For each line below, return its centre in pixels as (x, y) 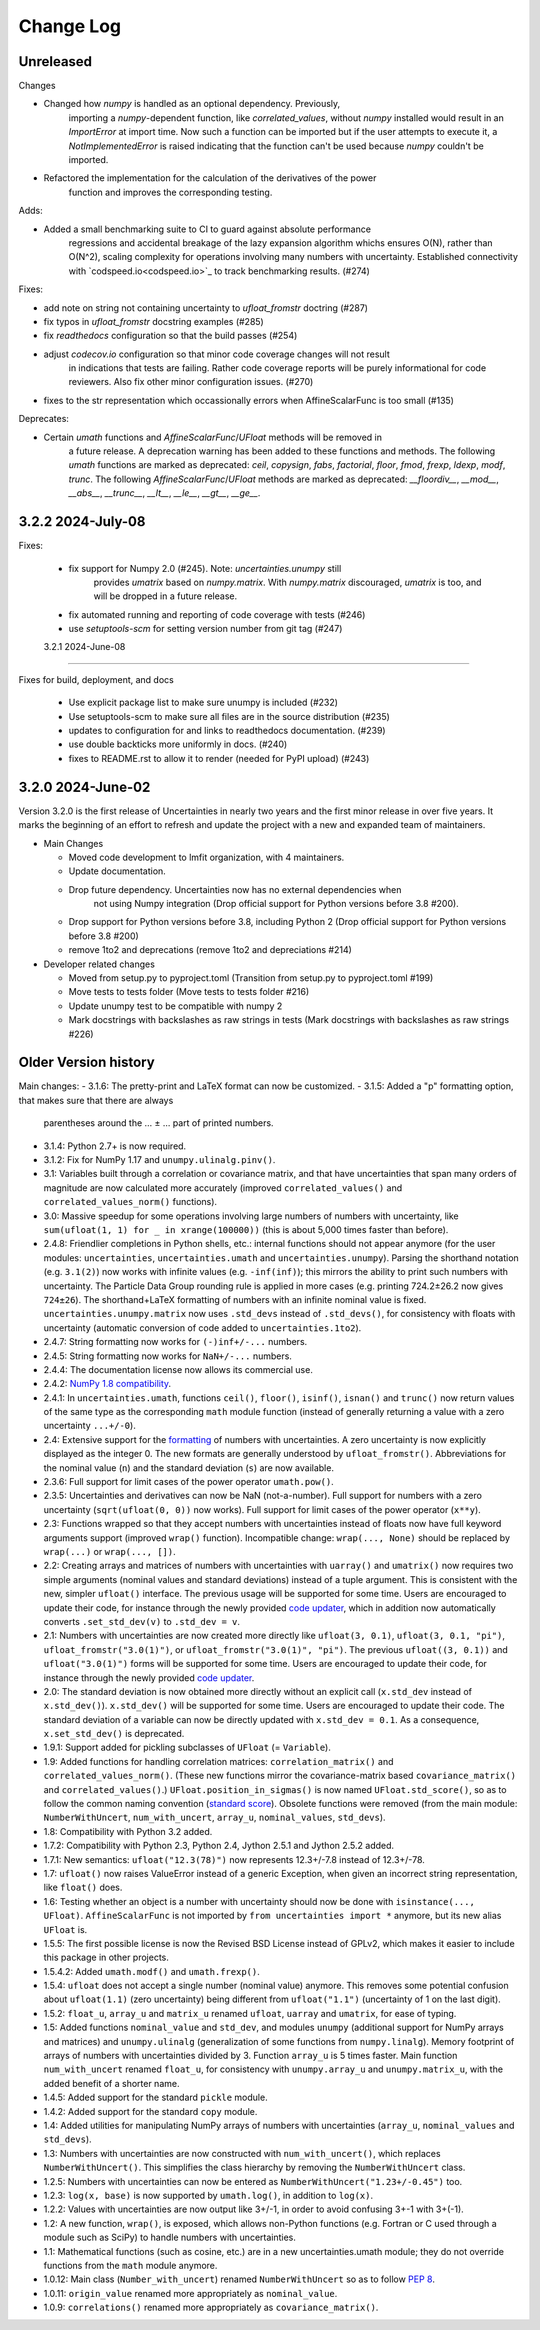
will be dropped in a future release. (165, 596)
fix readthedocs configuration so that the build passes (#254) (170, 336)
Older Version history (86, 1062)
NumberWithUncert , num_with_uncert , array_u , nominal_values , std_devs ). (214, 1817)
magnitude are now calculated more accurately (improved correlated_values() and (223, 1187)
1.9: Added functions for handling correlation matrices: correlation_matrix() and (218, 1761)
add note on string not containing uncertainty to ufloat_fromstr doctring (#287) (206, 307)
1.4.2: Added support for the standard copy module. (150, 2111)
